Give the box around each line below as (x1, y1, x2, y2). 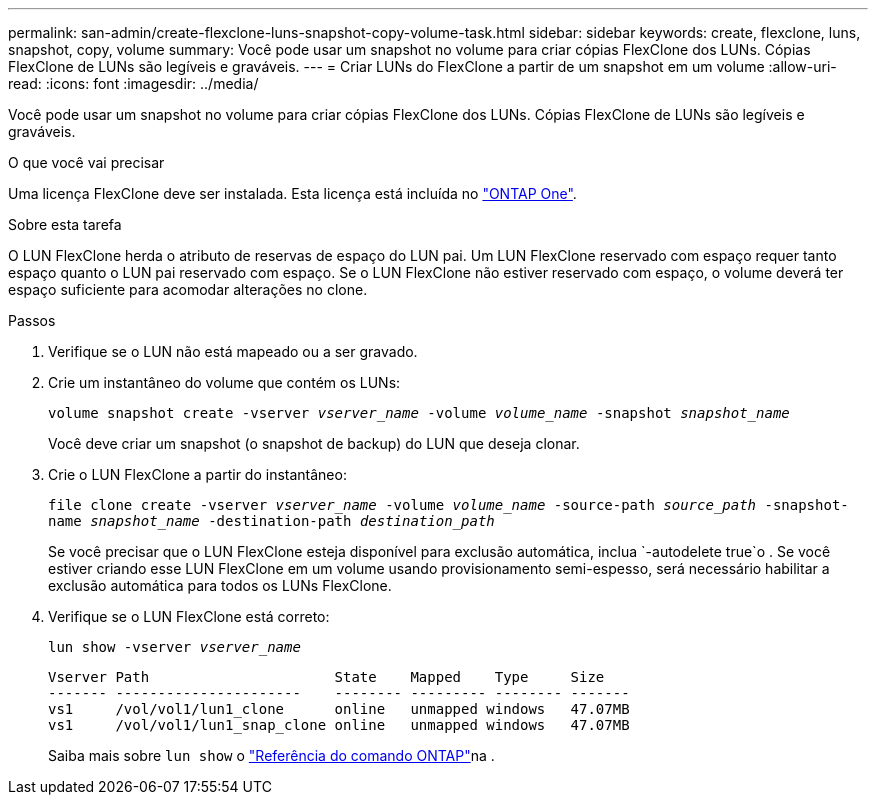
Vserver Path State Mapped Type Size (48, 669, 605, 685)
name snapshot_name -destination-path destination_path (48, 513, 495, 529)
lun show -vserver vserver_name (48, 639, 301, 655)
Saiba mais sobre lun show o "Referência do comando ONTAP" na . (48, 747, 495, 764)
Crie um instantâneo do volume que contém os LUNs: (48, 374, 401, 391)
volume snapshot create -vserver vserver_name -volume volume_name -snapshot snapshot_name (48, 405, 790, 421)
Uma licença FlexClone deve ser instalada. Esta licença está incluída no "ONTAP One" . (8, 185, 577, 202)
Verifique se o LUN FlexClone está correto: (48, 608, 330, 625)
